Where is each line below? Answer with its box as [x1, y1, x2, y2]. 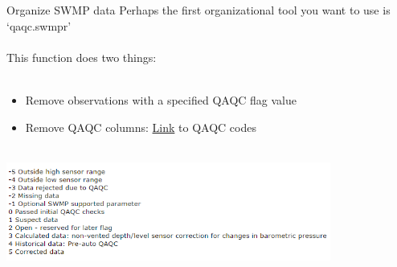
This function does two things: [6, 48, 157, 65]
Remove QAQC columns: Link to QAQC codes [25, 118, 256, 135]
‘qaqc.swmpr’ [6, 17, 72, 34]
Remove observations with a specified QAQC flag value [25, 91, 297, 108]
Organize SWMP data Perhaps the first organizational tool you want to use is [6, 2, 391, 18]
